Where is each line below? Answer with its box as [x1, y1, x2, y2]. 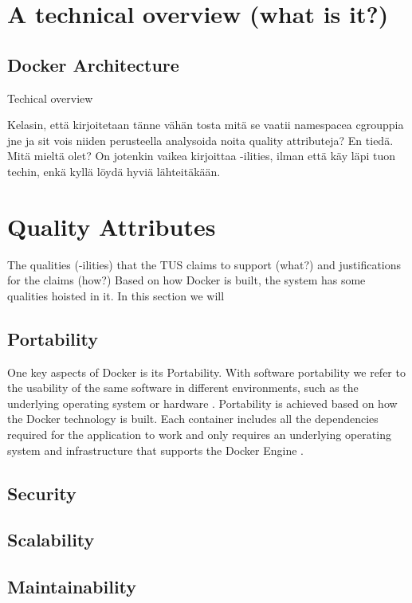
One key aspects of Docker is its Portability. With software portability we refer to [7, 363, 406, 380]
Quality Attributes [7, 209, 216, 242]
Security [7, 480, 77, 505]
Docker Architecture [7, 52, 179, 76]
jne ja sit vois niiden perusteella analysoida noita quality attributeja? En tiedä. [7, 131, 394, 148]
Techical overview [7, 89, 93, 106]
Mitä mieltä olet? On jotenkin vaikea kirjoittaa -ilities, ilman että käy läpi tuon [7, 147, 396, 164]
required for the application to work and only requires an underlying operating [7, 426, 391, 443]
